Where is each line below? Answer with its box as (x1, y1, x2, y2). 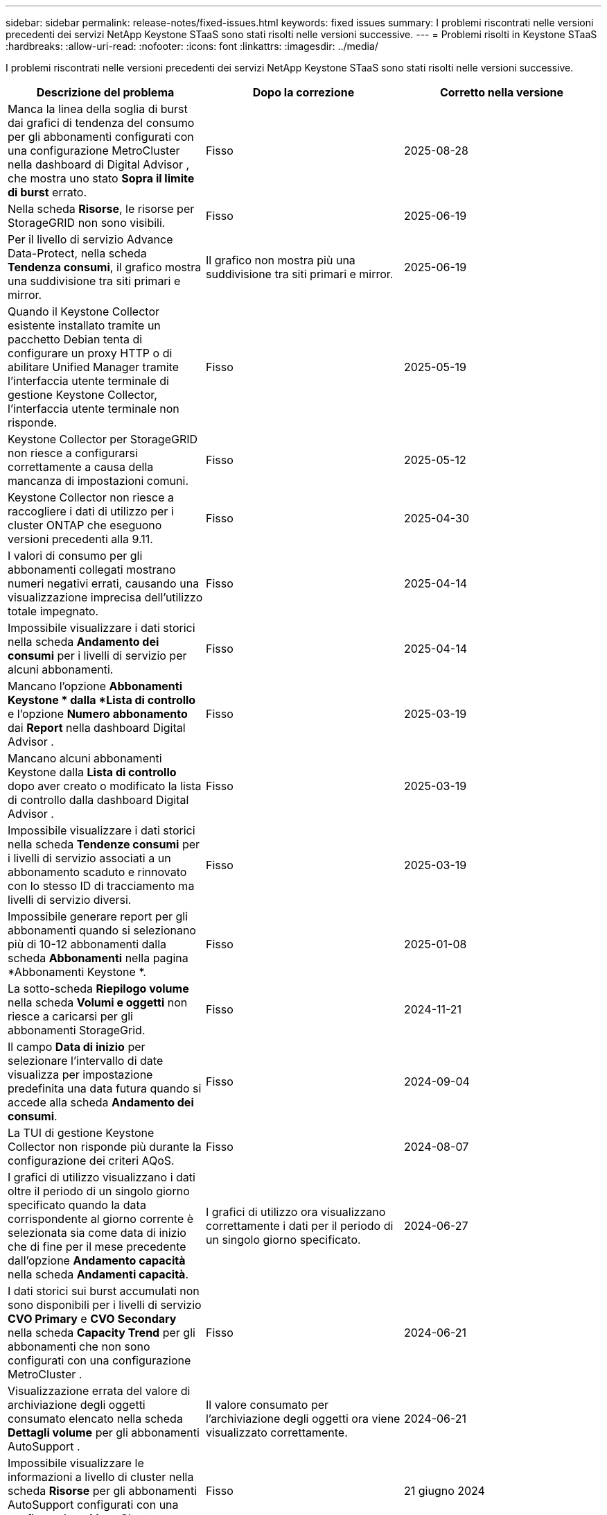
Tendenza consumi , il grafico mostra (8, 260, 202, 274)
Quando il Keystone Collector (8, 305, 159, 318)
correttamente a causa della (8, 460, 154, 474)
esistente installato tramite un (8, 318, 161, 332)
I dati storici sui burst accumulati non (8, 1284, 200, 1298)
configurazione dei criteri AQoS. (8, 1154, 175, 1167)
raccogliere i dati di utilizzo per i (8, 504, 174, 518)
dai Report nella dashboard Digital (8, 721, 186, 735)
